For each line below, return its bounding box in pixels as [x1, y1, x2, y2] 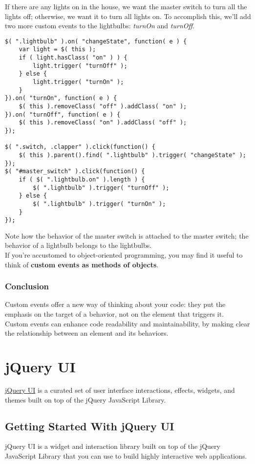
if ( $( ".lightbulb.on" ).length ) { [19, 176, 145, 183]
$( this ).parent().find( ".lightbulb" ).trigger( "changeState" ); [19, 151, 246, 159]
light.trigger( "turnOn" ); [33, 79, 124, 86]
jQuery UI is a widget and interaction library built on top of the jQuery [5, 441, 220, 451]
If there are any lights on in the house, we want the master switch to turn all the [5, 1, 247, 11]
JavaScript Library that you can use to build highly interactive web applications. [5, 450, 247, 461]
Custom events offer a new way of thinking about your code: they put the [5, 299, 226, 309]
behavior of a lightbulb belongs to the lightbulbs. [5, 240, 152, 250]
